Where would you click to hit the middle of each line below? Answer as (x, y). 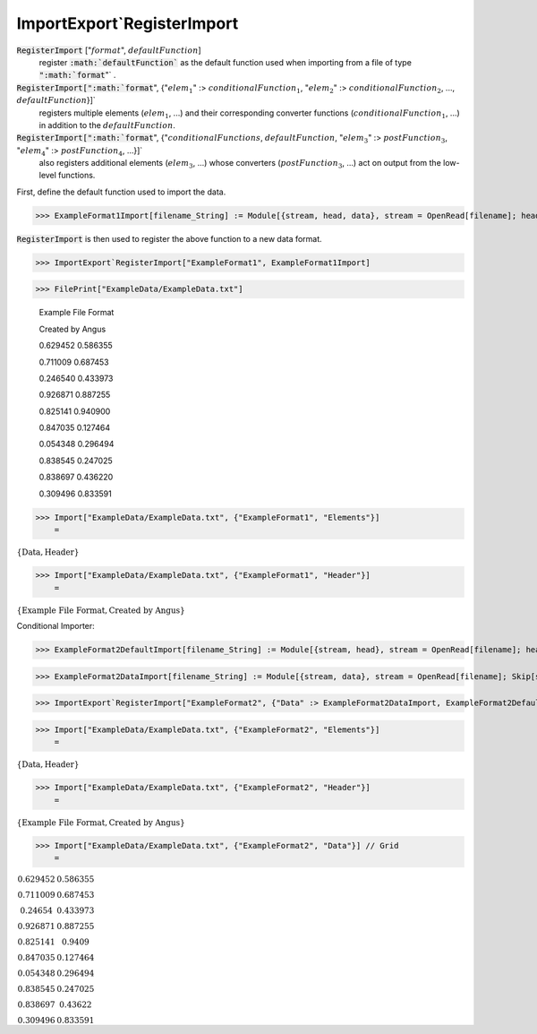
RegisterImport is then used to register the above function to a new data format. (169, 238)
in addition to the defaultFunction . (107, 125)
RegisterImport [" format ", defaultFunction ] (109, 50)
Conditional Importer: (56, 626)
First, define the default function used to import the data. (121, 192)
